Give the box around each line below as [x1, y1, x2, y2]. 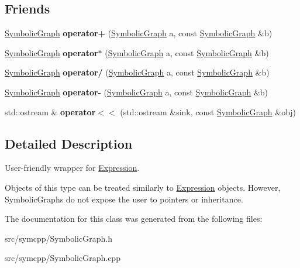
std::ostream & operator [5, 105, 96, 118]
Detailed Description [5, 134, 133, 152]
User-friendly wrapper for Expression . [5, 162, 140, 174]
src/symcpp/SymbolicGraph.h [5, 232, 112, 244]
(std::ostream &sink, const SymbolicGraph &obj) [120, 105, 296, 118]
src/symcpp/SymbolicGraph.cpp [5, 252, 120, 264]
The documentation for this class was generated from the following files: [5, 212, 263, 225]
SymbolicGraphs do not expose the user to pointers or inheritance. [5, 193, 243, 205]
